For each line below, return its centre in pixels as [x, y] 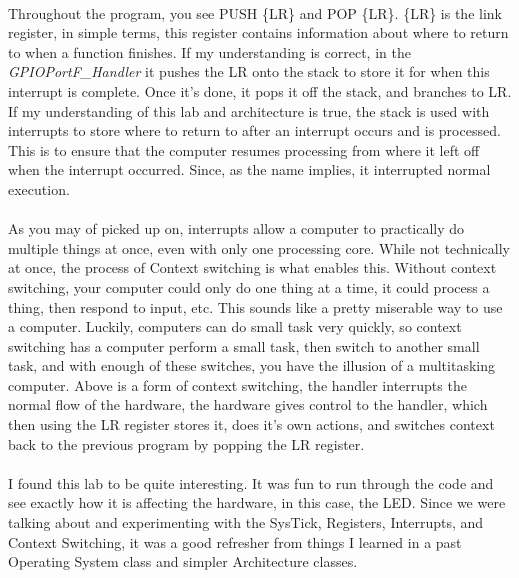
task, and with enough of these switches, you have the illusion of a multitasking [251, 365]
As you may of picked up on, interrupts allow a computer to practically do [236, 228]
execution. [39, 188]
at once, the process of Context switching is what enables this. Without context [252, 267]
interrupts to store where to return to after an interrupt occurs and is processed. [254, 130]
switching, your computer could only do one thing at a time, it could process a [249, 286]
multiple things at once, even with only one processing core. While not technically [259, 247]
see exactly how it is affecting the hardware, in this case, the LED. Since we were [257, 502]
